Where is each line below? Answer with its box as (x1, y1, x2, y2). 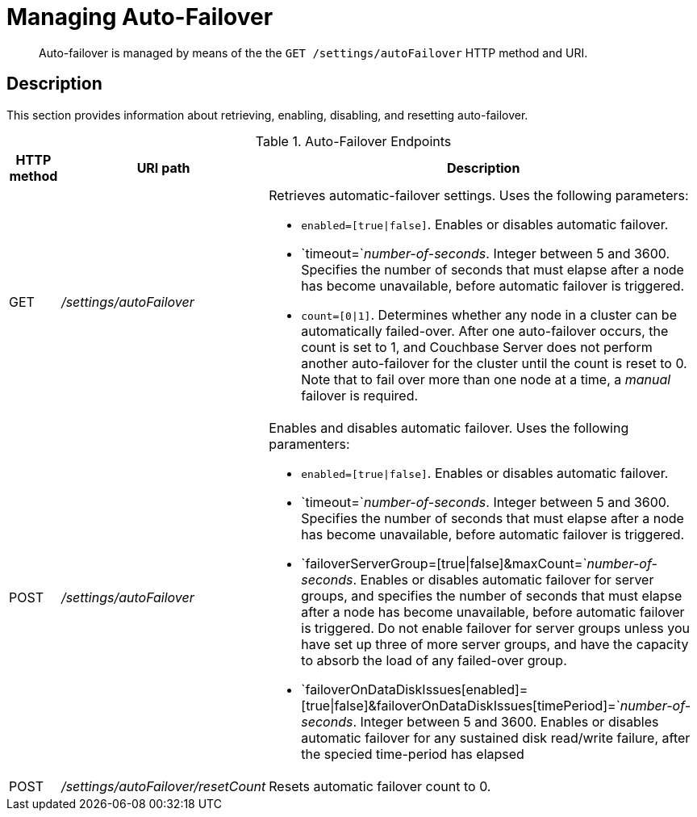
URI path (136, 159, 190, 176)
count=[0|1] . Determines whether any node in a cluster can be (301, 306, 677, 323)
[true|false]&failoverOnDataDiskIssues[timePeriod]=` (301, 697, 620, 714)
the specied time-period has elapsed (301, 745, 524, 762)
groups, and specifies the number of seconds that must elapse (301, 587, 682, 604)
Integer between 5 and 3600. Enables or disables (360, 713, 659, 730)
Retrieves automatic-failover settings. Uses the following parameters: (269, 186, 689, 203)
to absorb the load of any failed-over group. (301, 652, 567, 668)
